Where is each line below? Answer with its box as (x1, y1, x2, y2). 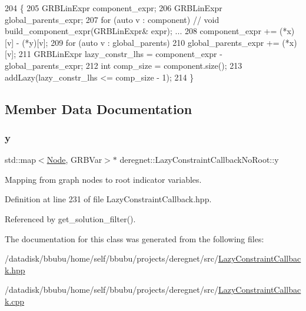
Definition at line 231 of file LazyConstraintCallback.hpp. (5, 193, 212, 205)
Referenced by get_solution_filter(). (5, 212, 136, 225)
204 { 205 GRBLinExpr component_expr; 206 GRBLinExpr (5, 2, 222, 14)
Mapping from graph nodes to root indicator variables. (5, 173, 202, 185)
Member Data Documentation (5, 99, 192, 118)
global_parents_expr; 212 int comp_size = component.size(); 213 (5, 59, 242, 71)
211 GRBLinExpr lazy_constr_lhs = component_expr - (18, 48, 222, 60)
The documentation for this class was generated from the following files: (5, 232, 264, 245)
